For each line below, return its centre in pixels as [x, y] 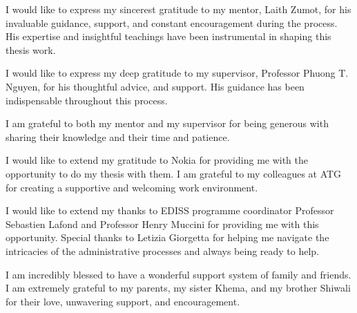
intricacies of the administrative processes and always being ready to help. [163, 250]
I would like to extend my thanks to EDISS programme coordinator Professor [170, 210]
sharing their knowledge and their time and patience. [118, 136]
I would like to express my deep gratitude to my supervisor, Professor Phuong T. [177, 73]
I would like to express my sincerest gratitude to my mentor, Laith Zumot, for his [178, 9]
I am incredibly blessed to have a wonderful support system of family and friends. [178, 274]
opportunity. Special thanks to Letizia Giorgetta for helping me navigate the [167, 237]
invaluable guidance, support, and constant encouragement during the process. [172, 22]
